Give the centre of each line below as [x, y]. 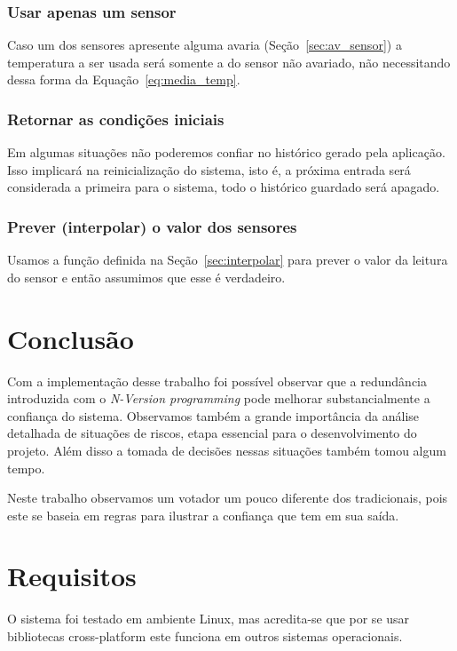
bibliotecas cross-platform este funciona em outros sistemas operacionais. [205, 636]
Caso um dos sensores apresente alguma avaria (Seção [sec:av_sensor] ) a [205, 45]
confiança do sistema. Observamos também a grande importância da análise [213, 415]
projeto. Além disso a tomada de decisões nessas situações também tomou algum [227, 450]
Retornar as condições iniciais [116, 119]
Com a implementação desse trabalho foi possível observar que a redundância [217, 381]
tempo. [26, 468]
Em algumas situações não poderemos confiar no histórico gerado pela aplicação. [226, 152]
